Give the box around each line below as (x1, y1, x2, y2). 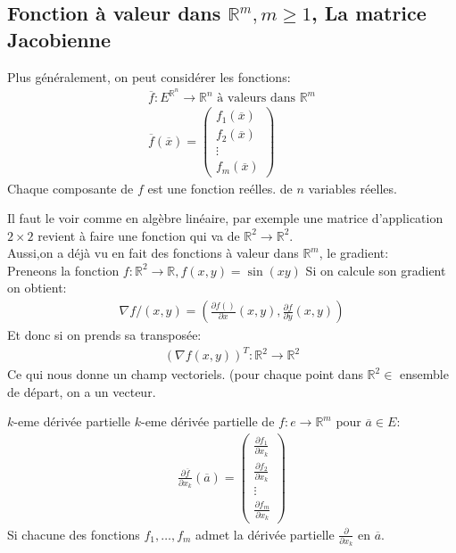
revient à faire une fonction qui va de (37, 226, 240, 244)
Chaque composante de (7, 178, 134, 197)
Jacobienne (7, 25, 112, 53)
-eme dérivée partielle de (140, 412, 275, 431)
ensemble (400, 365, 449, 384)
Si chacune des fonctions (7, 524, 140, 543)
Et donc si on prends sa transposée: (7, 326, 202, 344)
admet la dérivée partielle (195, 524, 335, 543)
